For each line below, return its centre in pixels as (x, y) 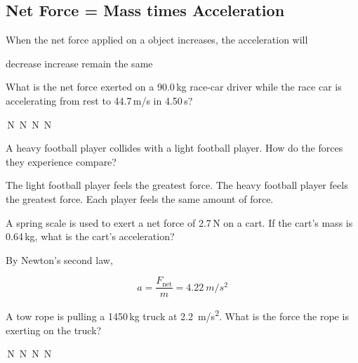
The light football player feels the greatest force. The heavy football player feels (177, 185)
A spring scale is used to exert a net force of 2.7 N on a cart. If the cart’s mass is (179, 222)
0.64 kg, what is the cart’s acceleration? (90, 236)
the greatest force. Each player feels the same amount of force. (140, 198)
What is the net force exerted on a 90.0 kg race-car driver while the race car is (174, 87)
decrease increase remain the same (79, 63)
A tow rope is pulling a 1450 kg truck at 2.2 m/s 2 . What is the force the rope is (177, 315)
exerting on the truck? (54, 330)
